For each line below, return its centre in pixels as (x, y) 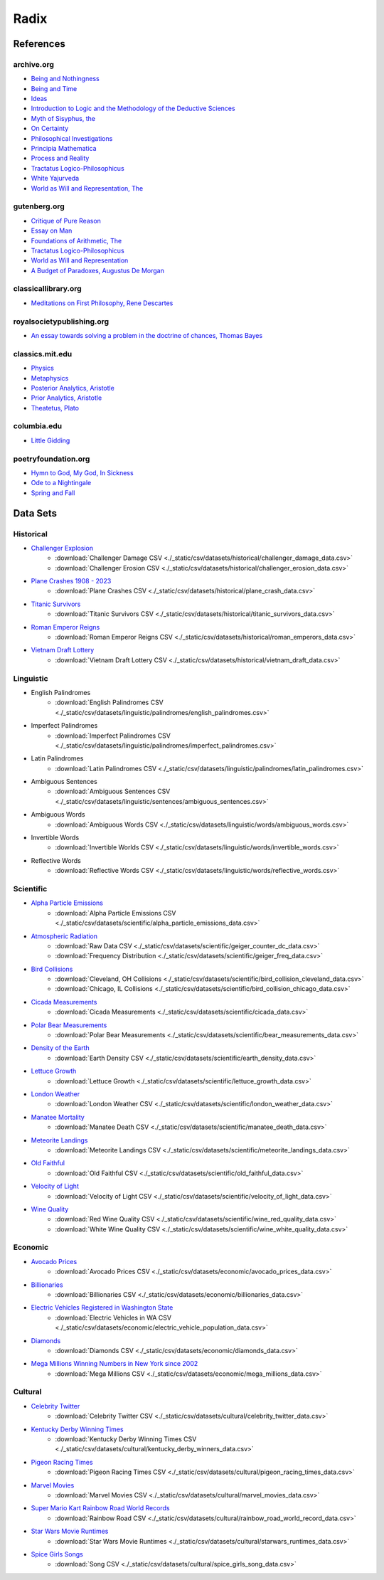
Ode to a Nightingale (61, 483)
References (39, 44)
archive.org (34, 64)
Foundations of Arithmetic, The (76, 240)
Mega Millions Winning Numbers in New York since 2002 (114, 1364)
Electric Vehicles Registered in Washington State (102, 1308)
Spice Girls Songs (57, 1554)
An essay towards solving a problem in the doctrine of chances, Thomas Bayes (147, 335)
